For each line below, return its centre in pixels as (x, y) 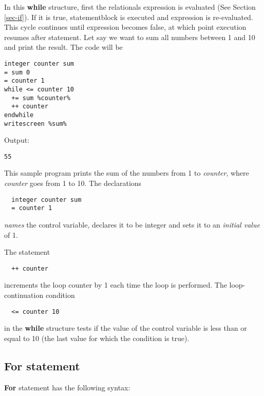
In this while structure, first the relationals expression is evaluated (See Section (130, 7)
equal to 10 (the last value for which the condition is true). (97, 338)
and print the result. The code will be (63, 47)
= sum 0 (17, 72)
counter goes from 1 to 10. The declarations (73, 183)
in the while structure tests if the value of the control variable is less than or (126, 328)
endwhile (19, 115)
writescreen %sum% (35, 124)
